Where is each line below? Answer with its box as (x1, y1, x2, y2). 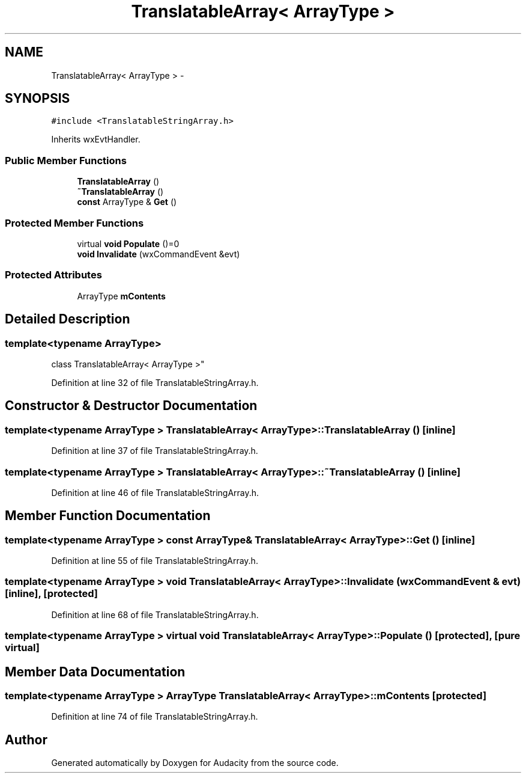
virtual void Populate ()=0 (77, 238, 180, 249)
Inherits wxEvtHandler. (51, 134, 141, 145)
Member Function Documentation (5, 508, 211, 524)
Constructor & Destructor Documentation (5, 398, 258, 414)
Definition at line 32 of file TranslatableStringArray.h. (51, 377, 259, 388)
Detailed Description (5, 311, 130, 327)
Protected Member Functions (5, 216, 144, 229)
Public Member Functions (5, 154, 127, 167)
